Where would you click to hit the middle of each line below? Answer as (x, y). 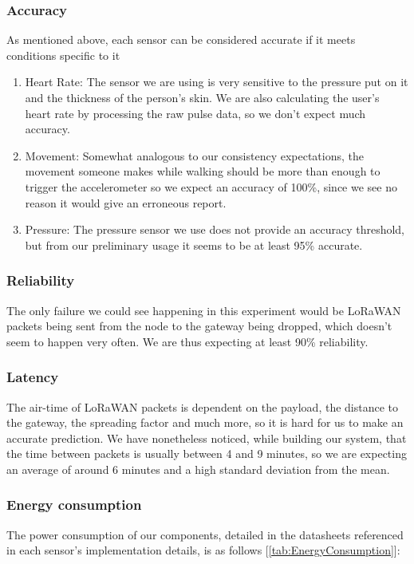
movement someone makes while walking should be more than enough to (203, 171)
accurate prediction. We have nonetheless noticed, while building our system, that (207, 438)
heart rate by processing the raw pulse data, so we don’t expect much (195, 113)
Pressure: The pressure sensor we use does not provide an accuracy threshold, (215, 229)
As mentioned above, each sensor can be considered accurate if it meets (181, 39)
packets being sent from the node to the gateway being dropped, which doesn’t (199, 326)
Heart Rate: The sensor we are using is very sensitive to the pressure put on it (217, 82)
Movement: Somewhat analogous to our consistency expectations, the (195, 155)
